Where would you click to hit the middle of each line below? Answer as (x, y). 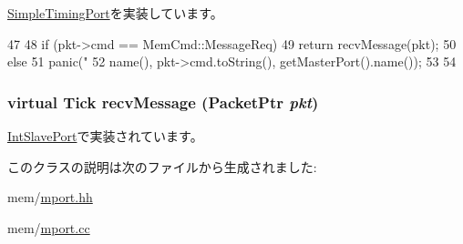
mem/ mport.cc (49, 227)
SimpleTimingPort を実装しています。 (115, 13)
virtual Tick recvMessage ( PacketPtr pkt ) (163, 102)
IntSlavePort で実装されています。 (105, 136)
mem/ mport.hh (50, 197)
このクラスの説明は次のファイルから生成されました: (162, 166)
